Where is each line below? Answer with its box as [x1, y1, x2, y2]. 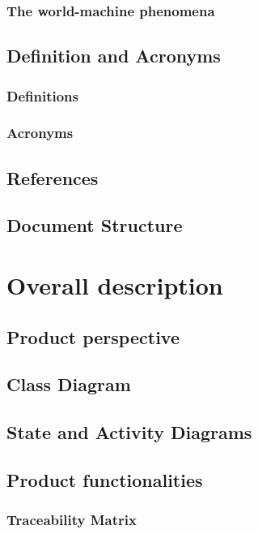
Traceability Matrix [6, 510, 137, 530]
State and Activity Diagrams [6, 420, 252, 445]
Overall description [6, 269, 223, 302]
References [6, 165, 99, 190]
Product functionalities [6, 467, 203, 492]
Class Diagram [6, 372, 131, 397]
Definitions [6, 85, 78, 106]
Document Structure [6, 213, 183, 238]
